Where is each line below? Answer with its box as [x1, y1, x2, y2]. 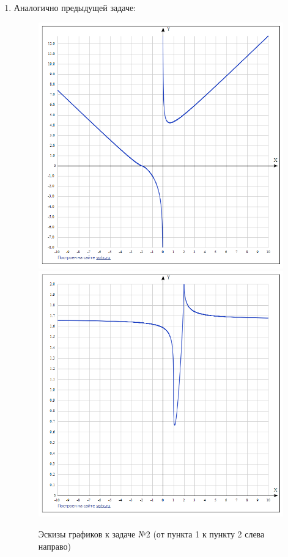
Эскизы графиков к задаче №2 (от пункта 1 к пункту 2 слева [38, 528, 265, 540]
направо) [38, 539, 71, 552]
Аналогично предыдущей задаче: [13, 1, 136, 13]
